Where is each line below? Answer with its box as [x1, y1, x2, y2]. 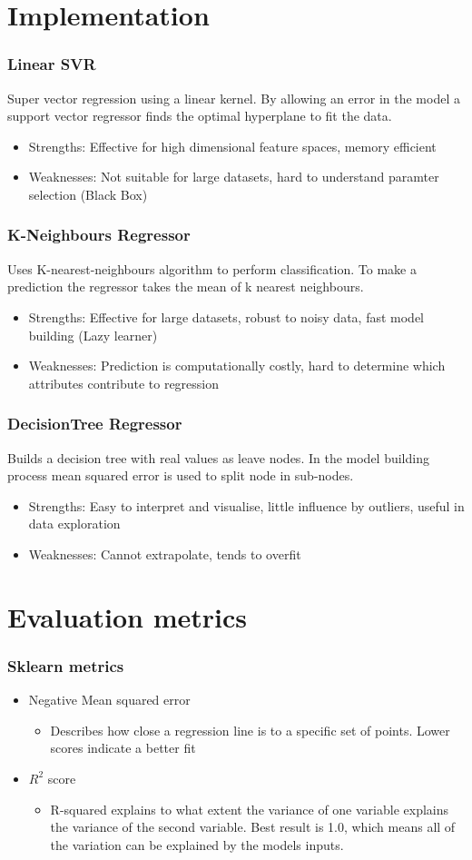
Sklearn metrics [7, 654, 124, 677]
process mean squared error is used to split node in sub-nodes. [7, 466, 354, 485]
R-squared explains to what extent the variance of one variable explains [50, 799, 449, 818]
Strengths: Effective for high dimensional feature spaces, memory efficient [28, 136, 437, 155]
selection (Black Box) [28, 184, 148, 203]
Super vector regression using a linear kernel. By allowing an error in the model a [7, 88, 460, 107]
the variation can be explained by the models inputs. [50, 835, 344, 854]
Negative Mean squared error [28, 690, 191, 709]
